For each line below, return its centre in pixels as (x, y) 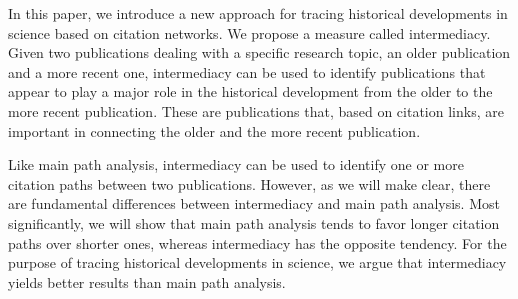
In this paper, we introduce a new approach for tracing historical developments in (258, 13)
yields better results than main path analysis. (147, 281)
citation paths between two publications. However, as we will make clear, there (249, 183)
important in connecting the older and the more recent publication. (214, 130)
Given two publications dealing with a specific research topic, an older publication (259, 52)
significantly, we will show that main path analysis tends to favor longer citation (254, 222)
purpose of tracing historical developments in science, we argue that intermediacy (257, 262)
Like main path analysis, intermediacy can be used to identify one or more (236, 164)
